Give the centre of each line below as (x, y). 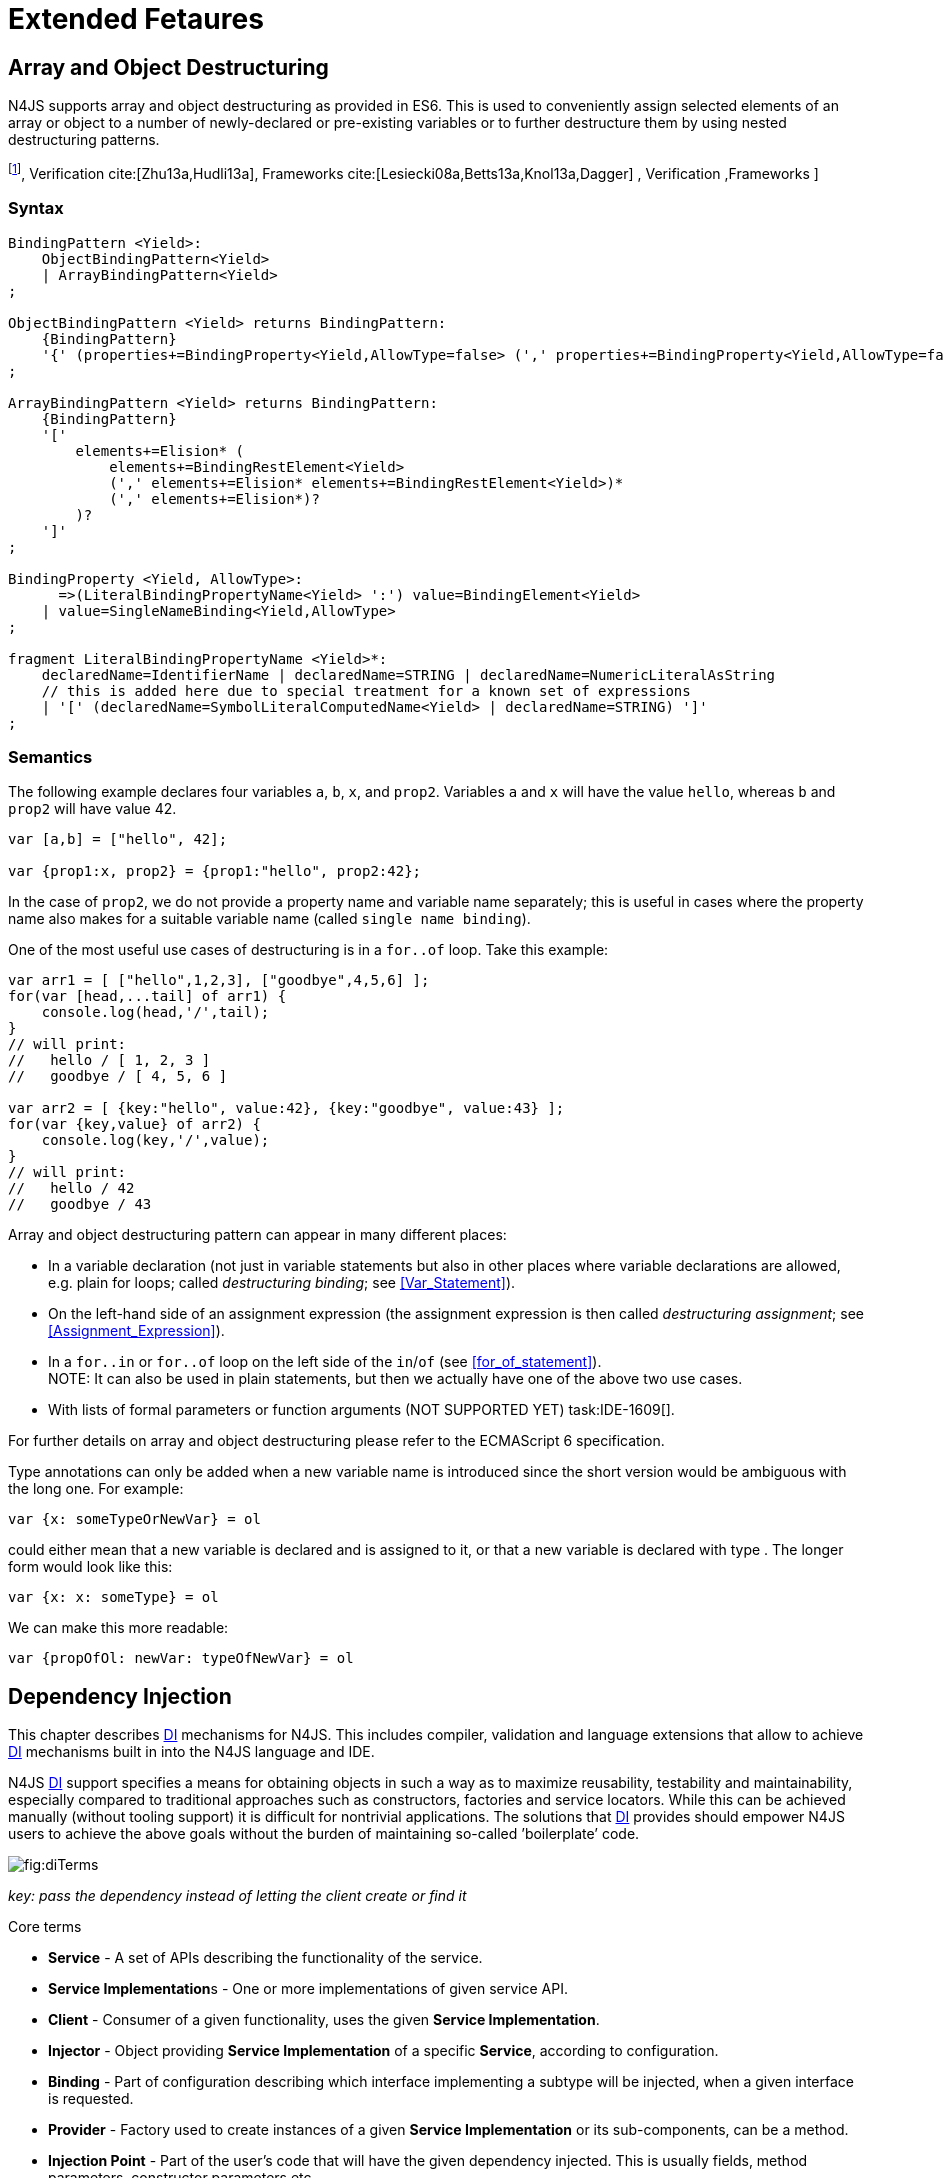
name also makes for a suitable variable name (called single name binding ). (269, 919)
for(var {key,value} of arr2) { (134, 1124)
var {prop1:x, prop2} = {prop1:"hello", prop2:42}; (215, 871)
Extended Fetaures (136, 19)
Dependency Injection (120, 1696)
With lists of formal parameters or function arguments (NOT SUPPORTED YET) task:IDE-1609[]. (361, 1410)
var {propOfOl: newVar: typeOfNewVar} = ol (181, 1658)
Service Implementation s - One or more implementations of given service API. (308, 1989)
